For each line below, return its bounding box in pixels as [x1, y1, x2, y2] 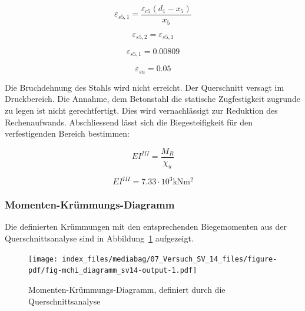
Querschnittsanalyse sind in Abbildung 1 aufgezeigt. [5, 232, 194, 244]
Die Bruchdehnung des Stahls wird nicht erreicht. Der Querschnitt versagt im [5, 81, 284, 93]
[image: [28, 254, 58, 263]
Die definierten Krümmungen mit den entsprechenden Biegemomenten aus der [5, 220, 287, 233]
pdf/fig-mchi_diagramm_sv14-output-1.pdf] [28, 266, 197, 275]
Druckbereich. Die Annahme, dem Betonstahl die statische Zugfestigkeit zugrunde [5, 92, 300, 105]
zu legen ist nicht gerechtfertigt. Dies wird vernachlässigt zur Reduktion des [5, 104, 278, 117]
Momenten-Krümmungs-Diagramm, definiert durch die [28, 283, 226, 295]
